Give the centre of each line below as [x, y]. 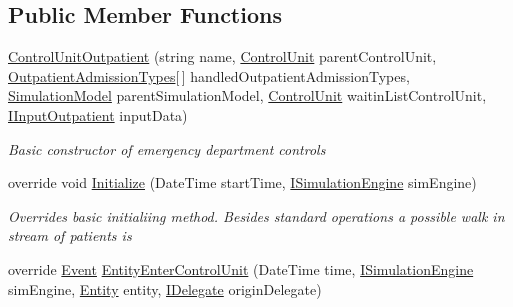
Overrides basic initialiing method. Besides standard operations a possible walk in [256, 215]
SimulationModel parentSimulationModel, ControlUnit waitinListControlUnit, [247, 95]
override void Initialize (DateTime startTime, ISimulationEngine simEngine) [242, 182]
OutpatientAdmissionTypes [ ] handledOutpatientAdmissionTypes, [209, 75]
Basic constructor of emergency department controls [167, 148]
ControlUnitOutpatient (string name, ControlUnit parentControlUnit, [222, 56]
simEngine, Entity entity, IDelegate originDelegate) [165, 288]
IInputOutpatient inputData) [98, 114]
